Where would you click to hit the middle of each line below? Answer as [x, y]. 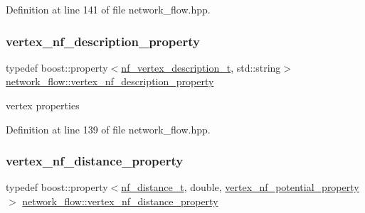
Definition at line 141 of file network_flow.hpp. [108, 9]
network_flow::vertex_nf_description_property [110, 81]
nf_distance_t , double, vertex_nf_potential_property [240, 187]
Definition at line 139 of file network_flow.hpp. [108, 129]
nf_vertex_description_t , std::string [201, 67]
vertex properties [43, 105]
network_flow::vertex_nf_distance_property [120, 201]
